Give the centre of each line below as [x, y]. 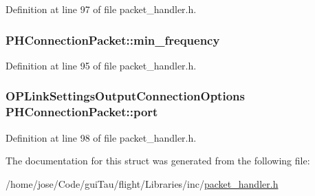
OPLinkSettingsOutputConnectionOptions [125, 96]
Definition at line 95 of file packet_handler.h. [101, 65]
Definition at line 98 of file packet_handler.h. [101, 137]
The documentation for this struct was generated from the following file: [158, 161]
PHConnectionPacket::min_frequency [113, 40]
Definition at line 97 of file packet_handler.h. [101, 9]
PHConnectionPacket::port [82, 112]
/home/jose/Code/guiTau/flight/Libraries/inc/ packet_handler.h [142, 183]
